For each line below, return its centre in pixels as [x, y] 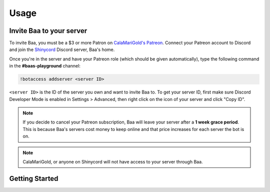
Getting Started [34, 178]
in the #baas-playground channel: [45, 66]
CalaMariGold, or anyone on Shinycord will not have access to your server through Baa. [113, 161]
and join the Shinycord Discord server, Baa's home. [62, 49]
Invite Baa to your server [48, 31]
